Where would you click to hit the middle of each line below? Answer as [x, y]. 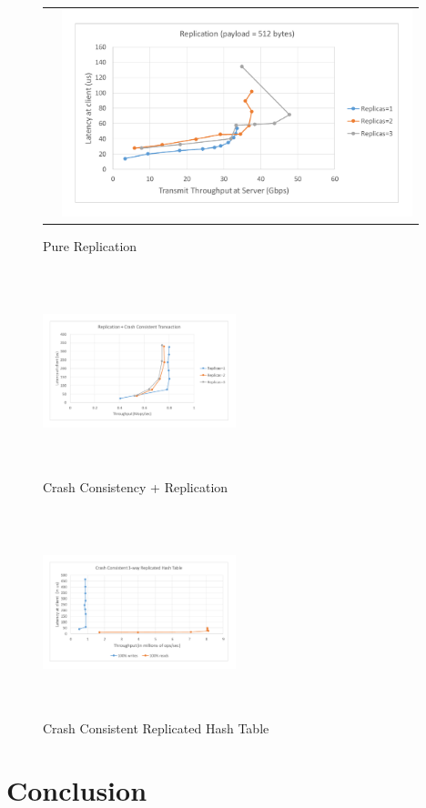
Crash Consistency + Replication [136, 486]
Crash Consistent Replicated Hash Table [156, 727]
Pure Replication [90, 245]
